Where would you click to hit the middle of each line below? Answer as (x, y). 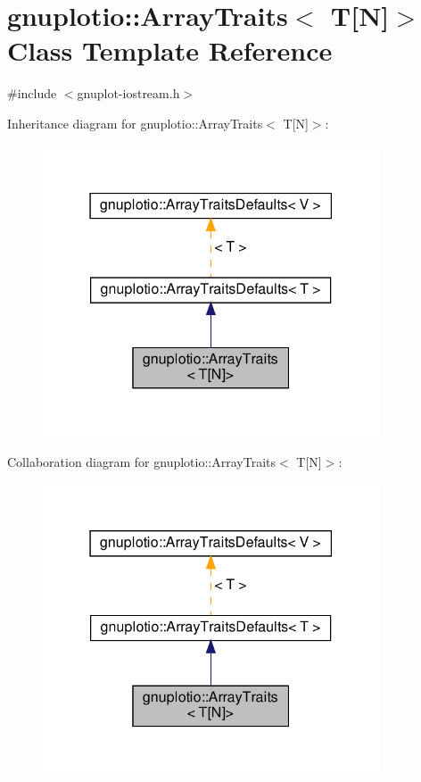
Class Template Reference (170, 50)
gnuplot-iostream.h (128, 93)
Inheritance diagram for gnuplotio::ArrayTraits (135, 123)
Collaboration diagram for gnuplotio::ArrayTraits (141, 461)
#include (32, 93)
